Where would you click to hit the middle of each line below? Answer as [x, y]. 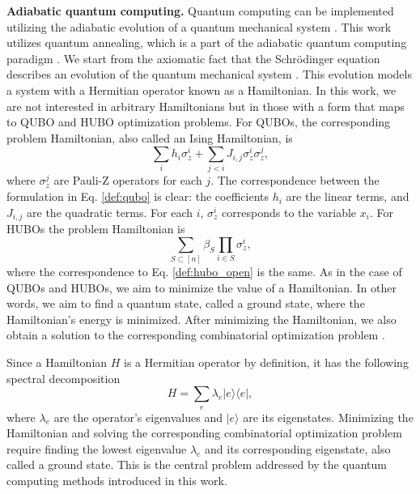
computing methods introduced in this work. [117, 481]
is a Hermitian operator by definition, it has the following [266, 362]
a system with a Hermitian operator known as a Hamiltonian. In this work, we [202, 89]
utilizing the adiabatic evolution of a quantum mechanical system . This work [199, 26]
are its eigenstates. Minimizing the [328, 417]
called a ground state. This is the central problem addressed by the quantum [197, 464]
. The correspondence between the [295, 180]
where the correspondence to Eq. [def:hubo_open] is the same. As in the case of [204, 272]
